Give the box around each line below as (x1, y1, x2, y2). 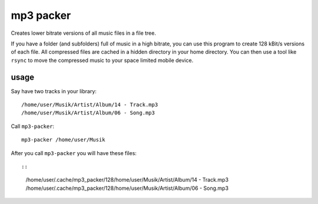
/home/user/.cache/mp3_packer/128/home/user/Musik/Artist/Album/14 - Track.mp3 (25, 176, 229, 183)
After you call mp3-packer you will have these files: (11, 149, 137, 156)
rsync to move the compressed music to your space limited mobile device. (11, 57, 194, 64)
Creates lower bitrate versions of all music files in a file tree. (11, 29, 156, 37)
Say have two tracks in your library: (11, 87, 97, 94)
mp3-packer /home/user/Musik (21, 136, 105, 143)
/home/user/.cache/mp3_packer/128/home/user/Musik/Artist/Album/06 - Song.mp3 (25, 185, 229, 192)
